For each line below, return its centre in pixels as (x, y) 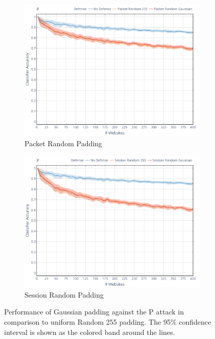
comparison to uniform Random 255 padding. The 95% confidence (108, 321)
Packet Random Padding (63, 143)
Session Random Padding (64, 294)
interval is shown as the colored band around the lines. (90, 332)
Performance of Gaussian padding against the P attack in (94, 312)
